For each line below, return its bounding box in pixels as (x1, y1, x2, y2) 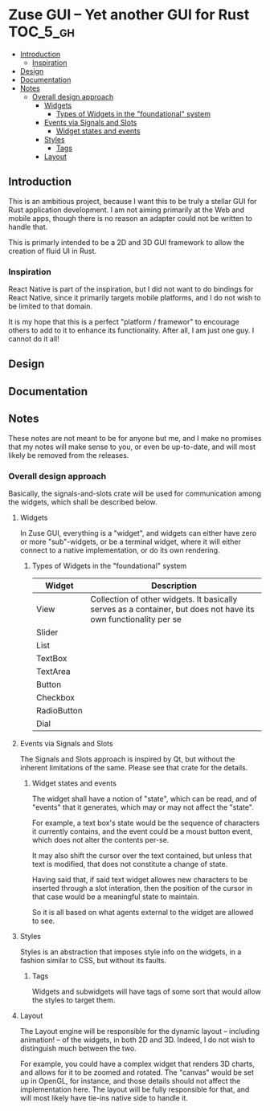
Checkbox (35, 692, 75, 703)
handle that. (8, 222, 48, 231)
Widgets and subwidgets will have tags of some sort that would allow (31, 986, 261, 996)
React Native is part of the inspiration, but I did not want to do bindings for (8, 284, 254, 294)
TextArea (35, 665, 71, 676)
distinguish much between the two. (19, 1043, 137, 1053)
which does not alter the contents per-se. (31, 835, 170, 844)
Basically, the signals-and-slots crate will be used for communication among (8, 488, 262, 498)
